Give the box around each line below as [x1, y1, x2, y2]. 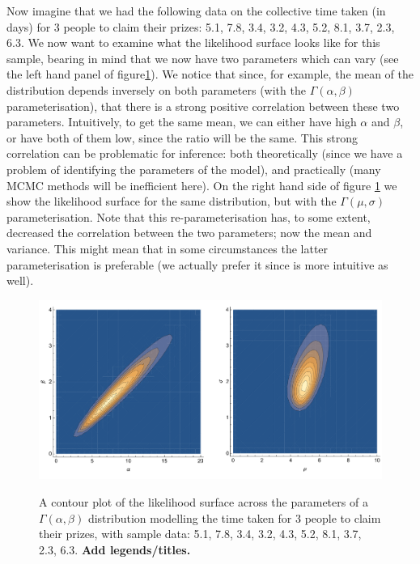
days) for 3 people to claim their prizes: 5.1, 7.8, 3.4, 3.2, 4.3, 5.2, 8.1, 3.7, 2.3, [6, 18, 395, 35]
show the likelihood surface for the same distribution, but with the [6, 193, 337, 210]
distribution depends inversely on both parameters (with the [6, 81, 306, 98]
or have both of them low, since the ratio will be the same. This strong [6, 129, 358, 146]
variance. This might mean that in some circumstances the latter [6, 240, 329, 257]
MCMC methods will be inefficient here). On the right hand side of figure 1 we [6, 176, 397, 193]
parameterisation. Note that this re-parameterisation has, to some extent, [6, 208, 371, 225]
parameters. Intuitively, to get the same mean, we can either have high [6, 113, 357, 130]
